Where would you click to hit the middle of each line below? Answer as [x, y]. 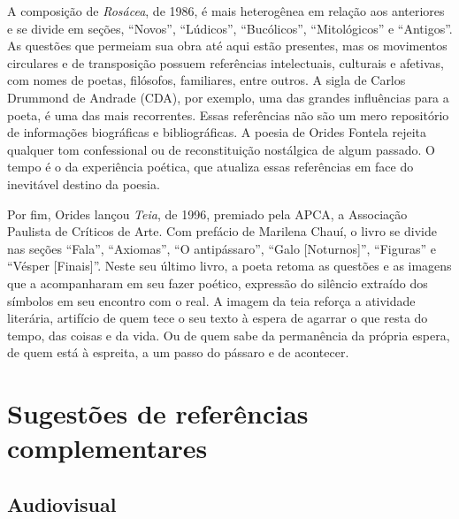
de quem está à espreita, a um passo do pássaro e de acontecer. [178, 352]
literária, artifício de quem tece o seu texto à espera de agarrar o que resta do [218, 318]
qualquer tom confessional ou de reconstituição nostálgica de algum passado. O [221, 149]
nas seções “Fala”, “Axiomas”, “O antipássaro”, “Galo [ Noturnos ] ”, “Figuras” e [222, 248]
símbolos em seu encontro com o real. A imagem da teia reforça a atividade [211, 300]
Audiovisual [62, 504]
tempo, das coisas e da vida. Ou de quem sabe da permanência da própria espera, [229, 335]
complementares [107, 448]
